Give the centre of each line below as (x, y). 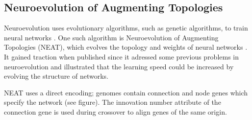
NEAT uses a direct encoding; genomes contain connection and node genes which (126, 92)
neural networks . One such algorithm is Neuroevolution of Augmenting (111, 37)
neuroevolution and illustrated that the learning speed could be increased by (119, 66)
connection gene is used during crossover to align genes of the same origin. (115, 111)
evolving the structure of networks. (56, 76)
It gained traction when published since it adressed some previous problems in (122, 56)
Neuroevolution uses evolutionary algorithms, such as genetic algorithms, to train (126, 28)
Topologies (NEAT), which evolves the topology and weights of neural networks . (126, 47)
